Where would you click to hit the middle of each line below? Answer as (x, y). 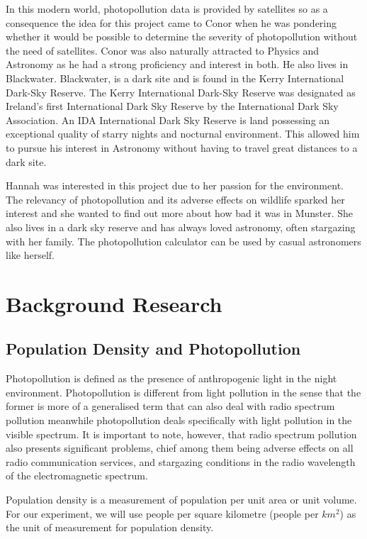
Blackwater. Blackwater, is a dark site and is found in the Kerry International (175, 78)
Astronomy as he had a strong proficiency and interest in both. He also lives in (177, 64)
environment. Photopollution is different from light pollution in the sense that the (183, 392)
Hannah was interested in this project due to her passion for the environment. (175, 185)
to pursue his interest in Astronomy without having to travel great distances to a (182, 147)
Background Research (114, 303)
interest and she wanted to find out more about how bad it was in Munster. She (180, 213)
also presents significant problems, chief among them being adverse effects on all (180, 448)
